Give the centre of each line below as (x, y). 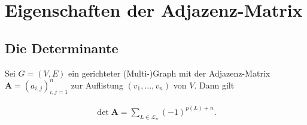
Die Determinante (62, 48)
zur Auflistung (97, 85)
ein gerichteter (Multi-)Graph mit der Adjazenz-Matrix (169, 73)
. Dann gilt (214, 85)
